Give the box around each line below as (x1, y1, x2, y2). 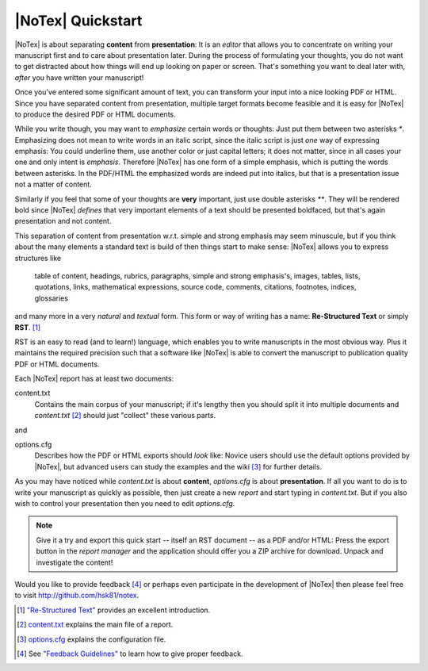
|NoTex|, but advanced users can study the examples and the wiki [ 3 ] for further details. (34, 462, 323, 471)
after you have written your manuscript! (14, 72, 144, 82)
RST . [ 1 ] (14, 322, 41, 332)
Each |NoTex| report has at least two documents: (14, 374, 174, 384)
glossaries (34, 293, 69, 303)
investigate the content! (36, 558, 113, 567)
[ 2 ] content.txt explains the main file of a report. (17, 619, 174, 630)
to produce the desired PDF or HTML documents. (14, 109, 176, 119)
